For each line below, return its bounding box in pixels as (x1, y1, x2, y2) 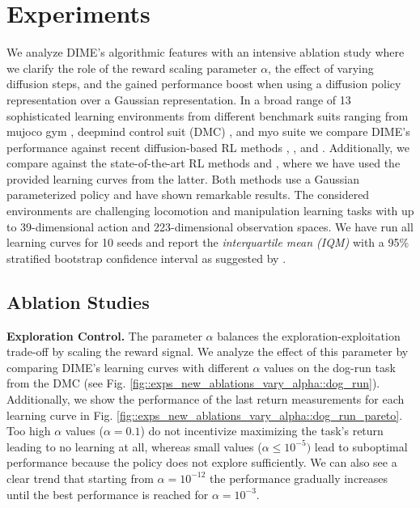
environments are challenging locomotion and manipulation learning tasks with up (6, 202, 414, 219)
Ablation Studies (6, 289, 150, 314)
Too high (6, 422, 51, 439)
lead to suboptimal (314, 438, 408, 455)
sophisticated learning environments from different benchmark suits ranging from (6, 107, 409, 124)
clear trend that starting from (6, 469, 154, 486)
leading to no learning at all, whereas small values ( (6, 438, 262, 455)
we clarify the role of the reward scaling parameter (6, 59, 257, 76)
